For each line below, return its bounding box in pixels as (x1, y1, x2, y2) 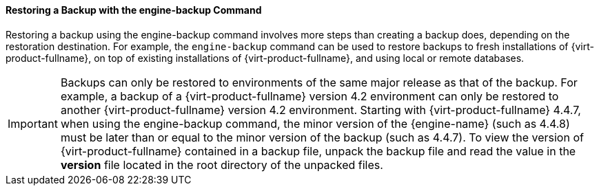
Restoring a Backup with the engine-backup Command (6, 4, 262, 16)
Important (8, 116, 58, 131)
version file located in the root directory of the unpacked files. (60, 157, 383, 172)
